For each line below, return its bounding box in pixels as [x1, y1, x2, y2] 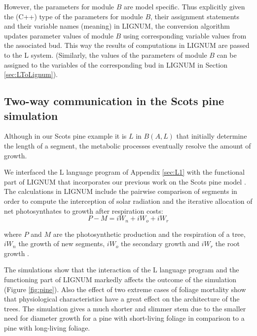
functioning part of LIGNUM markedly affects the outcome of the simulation [4, 274, 237, 284]
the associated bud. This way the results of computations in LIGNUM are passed [4, 40, 250, 50]
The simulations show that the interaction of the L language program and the [4, 264, 239, 275]
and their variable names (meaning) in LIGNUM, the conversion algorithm [4, 21, 230, 31]
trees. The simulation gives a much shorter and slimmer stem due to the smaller [4, 303, 246, 313]
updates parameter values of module [4, 30, 113, 40]
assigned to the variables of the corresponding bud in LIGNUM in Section [4, 59, 228, 70]
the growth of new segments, [18, 238, 105, 249]
